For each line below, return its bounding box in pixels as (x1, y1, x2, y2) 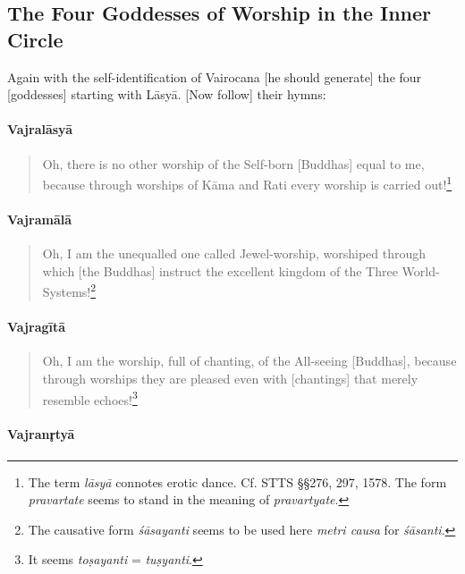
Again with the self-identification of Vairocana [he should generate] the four (7, 67, 422, 86)
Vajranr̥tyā (7, 425, 75, 443)
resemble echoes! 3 (42, 387, 138, 409)
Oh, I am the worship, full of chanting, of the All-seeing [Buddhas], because (42, 351, 457, 370)
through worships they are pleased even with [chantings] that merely (42, 369, 418, 388)
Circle (7, 25, 63, 53)
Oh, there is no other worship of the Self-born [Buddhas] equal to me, (42, 154, 425, 173)
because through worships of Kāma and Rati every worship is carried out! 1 (42, 173, 452, 193)
